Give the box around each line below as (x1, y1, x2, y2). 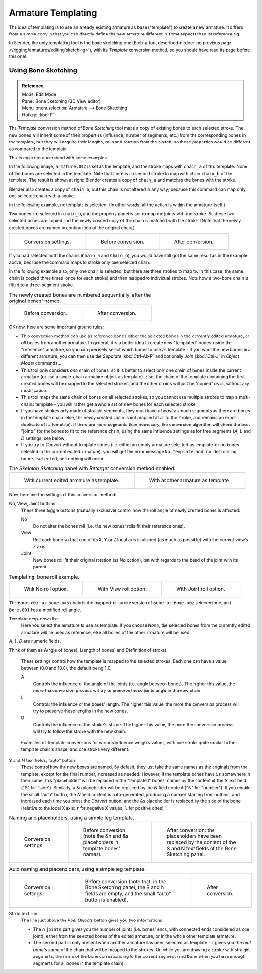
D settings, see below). (21, 435, 67, 441)
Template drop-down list (9, 616, 58, 621)
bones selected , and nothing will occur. (21, 455, 105, 461)
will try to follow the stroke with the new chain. (33, 728, 126, 734)
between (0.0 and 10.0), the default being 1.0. (21, 665, 112, 671)
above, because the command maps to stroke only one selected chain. (9, 259, 150, 265)
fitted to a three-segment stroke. (9, 282, 74, 288)
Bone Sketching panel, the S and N (85, 884, 165, 891)
